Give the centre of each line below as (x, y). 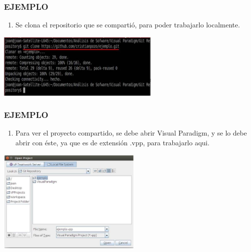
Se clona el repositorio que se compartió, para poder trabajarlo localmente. (128, 25)
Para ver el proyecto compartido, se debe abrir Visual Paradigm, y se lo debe (131, 133)
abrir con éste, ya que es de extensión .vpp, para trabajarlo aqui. (113, 143)
